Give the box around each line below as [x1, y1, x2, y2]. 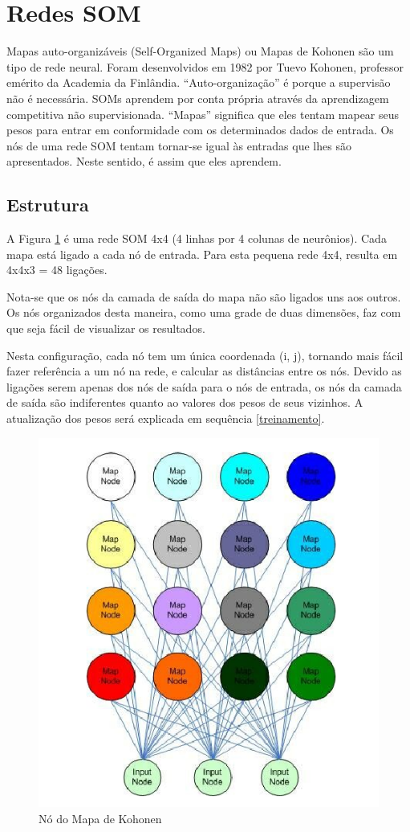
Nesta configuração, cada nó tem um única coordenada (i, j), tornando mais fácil [6, 346, 404, 363]
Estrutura [6, 192, 89, 217]
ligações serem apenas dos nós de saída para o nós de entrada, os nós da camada [6, 378, 402, 395]
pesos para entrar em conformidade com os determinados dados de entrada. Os [6, 121, 394, 138]
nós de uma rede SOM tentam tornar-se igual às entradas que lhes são [6, 137, 351, 154]
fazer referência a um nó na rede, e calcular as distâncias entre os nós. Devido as [6, 363, 402, 379]
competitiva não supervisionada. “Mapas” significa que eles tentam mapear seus [6, 105, 400, 122]
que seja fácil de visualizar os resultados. [6, 320, 205, 337]
